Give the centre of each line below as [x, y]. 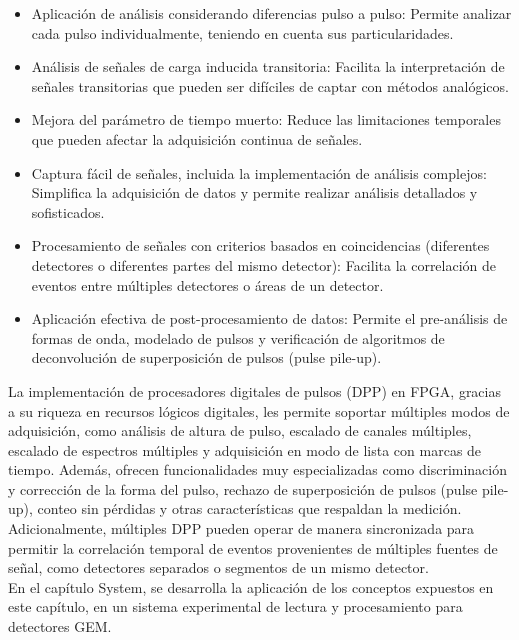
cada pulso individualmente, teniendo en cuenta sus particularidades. [242, 32]
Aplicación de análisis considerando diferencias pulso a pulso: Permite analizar [271, 13]
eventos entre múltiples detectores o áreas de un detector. [207, 284]
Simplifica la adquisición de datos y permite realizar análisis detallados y [254, 192]
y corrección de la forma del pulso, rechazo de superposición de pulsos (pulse [243, 488]
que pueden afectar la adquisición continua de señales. [197, 138]
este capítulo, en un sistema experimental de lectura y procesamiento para [235, 606]
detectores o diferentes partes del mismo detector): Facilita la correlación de [264, 264]
